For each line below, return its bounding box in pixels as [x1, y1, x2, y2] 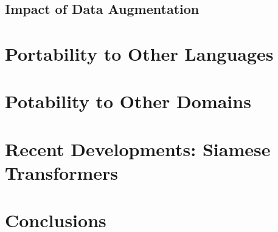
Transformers [5, 160, 119, 185]
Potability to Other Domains [5, 89, 251, 114]
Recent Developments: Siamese [5, 136, 271, 161]
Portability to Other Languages [5, 41, 274, 66]
